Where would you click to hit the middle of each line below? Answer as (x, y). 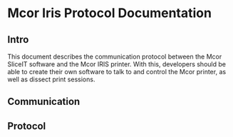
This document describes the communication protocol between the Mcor (115, 56)
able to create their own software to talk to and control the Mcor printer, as (117, 72)
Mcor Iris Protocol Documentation (110, 13)
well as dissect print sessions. (51, 79)
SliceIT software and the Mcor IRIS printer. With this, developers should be (117, 64)
